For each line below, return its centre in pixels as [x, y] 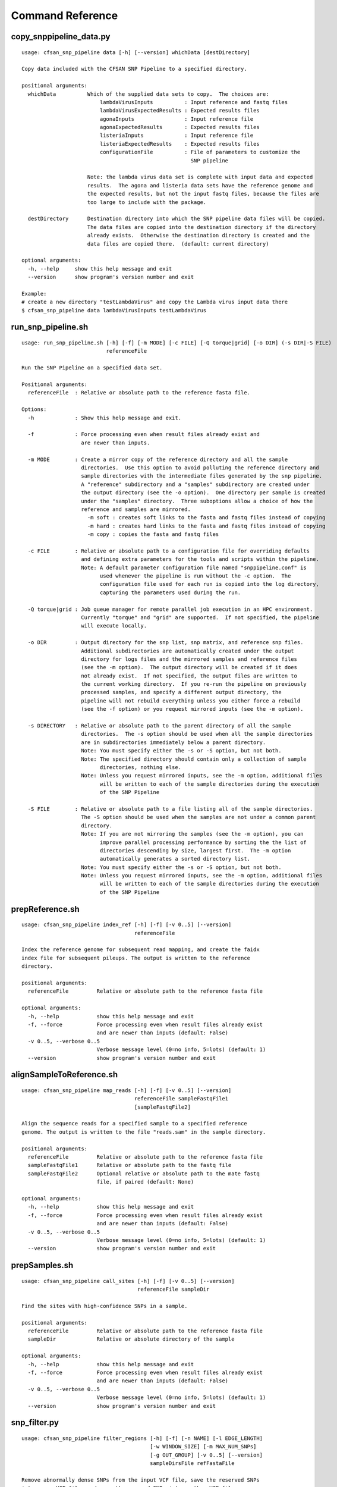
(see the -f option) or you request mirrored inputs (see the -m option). [192, 709]
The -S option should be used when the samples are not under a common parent [199, 817]
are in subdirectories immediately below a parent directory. [174, 742]
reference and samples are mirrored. [136, 509]
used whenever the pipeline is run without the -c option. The [195, 576]
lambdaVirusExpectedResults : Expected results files [179, 111]
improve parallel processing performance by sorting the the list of [203, 842]
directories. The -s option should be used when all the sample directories [197, 734]
